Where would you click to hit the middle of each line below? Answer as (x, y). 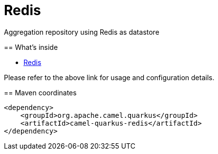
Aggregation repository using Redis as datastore (82, 32)
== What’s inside (31, 47)
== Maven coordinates (40, 92)
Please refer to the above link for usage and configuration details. (109, 77)
